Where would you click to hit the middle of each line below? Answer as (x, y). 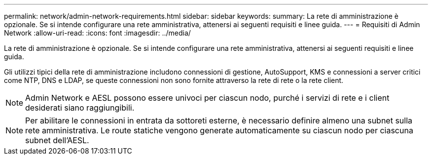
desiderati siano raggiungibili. (80, 108)
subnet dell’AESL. (57, 140)
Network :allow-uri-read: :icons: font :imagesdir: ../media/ (97, 33)
